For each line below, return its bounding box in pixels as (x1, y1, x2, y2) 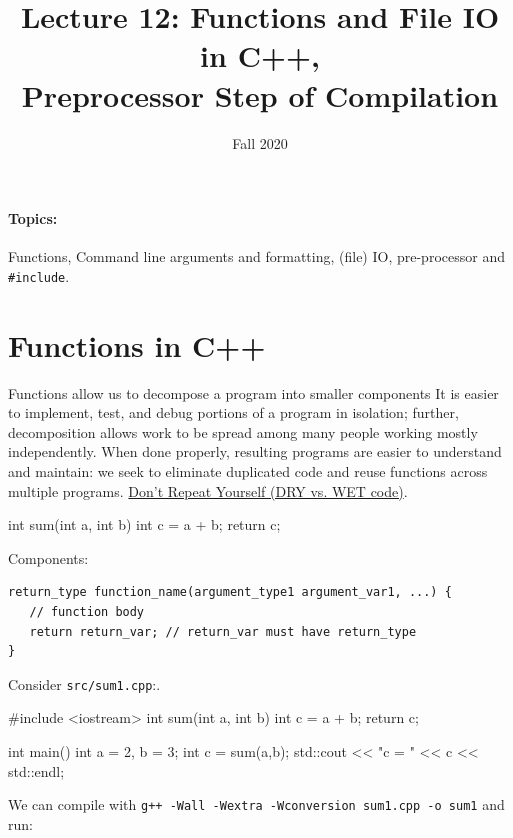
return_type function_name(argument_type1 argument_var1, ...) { (8, 585, 452, 600)
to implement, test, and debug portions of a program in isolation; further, (8, 402, 459, 423)
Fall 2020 (232, 132, 288, 153)
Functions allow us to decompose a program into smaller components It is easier (8, 382, 499, 403)
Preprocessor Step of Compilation (21, 74, 499, 115)
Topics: (8, 208, 58, 229)
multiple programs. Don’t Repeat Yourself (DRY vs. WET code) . (8, 480, 408, 501)
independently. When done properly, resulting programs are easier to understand (8, 441, 502, 462)
